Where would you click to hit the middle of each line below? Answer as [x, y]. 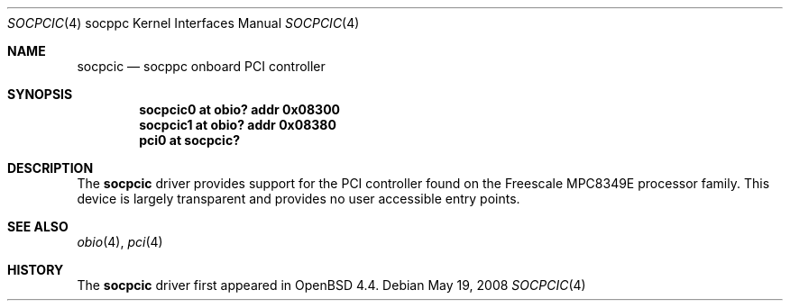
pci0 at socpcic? [189, 140]
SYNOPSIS [40, 94]
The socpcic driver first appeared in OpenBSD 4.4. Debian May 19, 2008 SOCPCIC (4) [331, 285]
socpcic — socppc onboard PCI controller [201, 66]
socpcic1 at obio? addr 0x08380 [238, 125]
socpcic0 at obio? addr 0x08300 [240, 109]
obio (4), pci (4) [120, 242]
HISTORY [36, 270]
